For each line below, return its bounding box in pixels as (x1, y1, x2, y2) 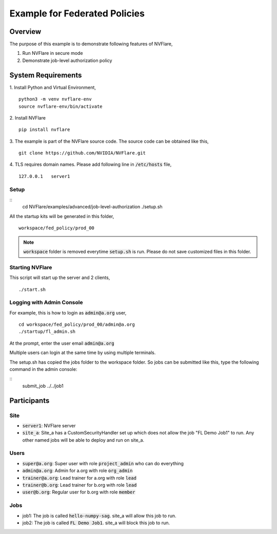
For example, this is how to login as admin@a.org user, (9, 309, 127, 315)
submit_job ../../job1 (22, 383, 64, 389)
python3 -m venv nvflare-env (18, 96, 92, 102)
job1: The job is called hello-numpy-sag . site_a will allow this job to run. (22, 512, 176, 519)
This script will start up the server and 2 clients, (9, 274, 110, 281)
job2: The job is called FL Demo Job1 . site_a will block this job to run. (22, 520, 170, 526)
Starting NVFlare (9, 264, 52, 271)
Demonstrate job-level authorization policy (22, 57, 112, 64)
